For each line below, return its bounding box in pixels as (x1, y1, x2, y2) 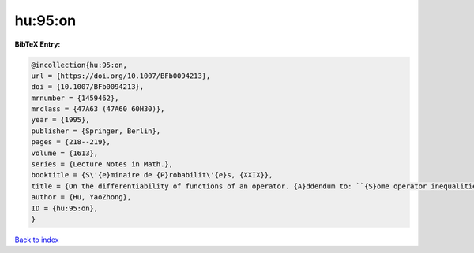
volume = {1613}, (31, 148, 99, 158)
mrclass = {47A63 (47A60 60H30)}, (31, 105, 165, 113)
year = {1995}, (31, 115, 90, 125)
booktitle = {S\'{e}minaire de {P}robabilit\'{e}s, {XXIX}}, (31, 170, 273, 180)
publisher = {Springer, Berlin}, (31, 126, 161, 136)
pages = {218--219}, (31, 138, 111, 147)
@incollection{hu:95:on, (31, 60, 128, 69)
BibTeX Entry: (14, 39, 61, 49)
